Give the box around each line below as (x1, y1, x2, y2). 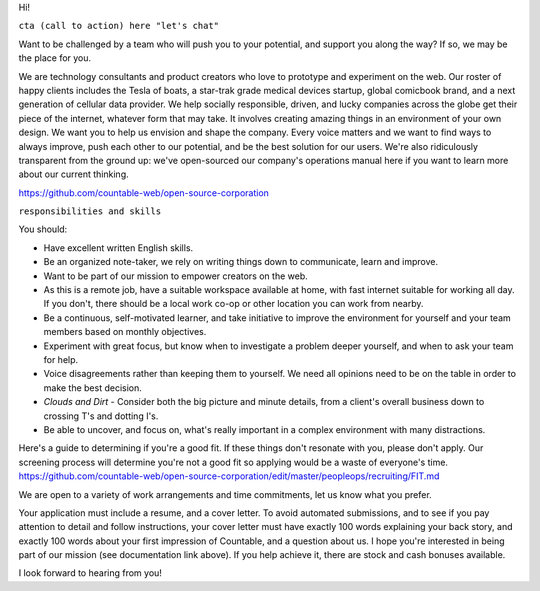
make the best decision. (43, 381, 142, 394)
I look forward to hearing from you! (18, 567, 162, 579)
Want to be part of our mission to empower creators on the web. (43, 270, 309, 282)
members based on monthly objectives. (43, 326, 207, 338)
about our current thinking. (18, 168, 129, 180)
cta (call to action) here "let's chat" (18, 20, 220, 32)
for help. (43, 353, 79, 365)
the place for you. (18, 52, 92, 64)
